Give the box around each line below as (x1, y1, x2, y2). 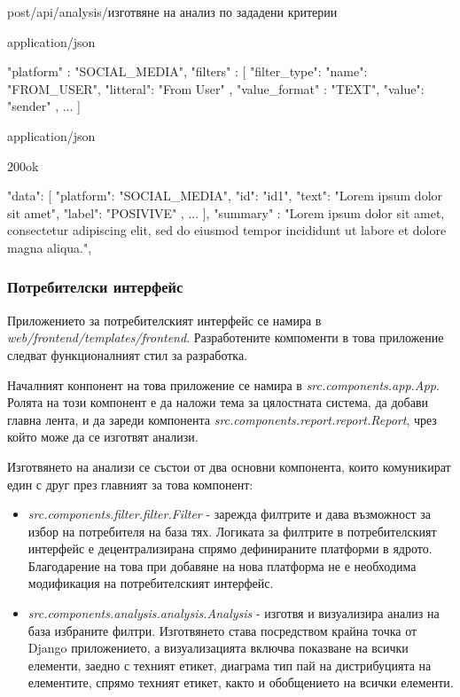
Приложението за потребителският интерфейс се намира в (7, 310, 322, 329)
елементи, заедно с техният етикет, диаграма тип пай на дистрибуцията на (27, 655, 432, 674)
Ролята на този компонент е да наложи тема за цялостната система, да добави (7, 393, 428, 411)
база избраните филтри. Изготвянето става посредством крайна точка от (27, 621, 417, 639)
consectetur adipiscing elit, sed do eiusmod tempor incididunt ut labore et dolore (7, 221, 447, 239)
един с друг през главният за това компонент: (7, 474, 253, 493)
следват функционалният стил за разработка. (7, 345, 248, 364)
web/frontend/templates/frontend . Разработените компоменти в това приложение (7, 328, 444, 347)
